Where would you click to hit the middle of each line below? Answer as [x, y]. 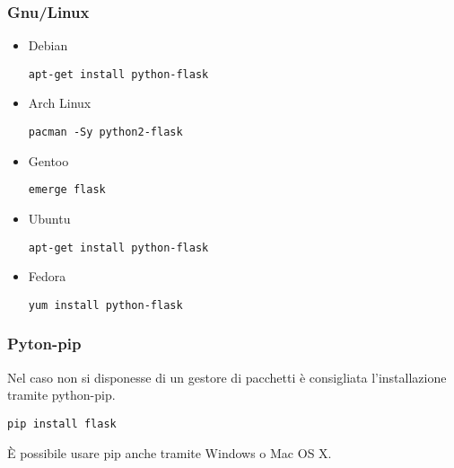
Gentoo [48, 160]
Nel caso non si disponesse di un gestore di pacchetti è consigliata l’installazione [227, 377]
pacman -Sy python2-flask [105, 132]
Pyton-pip [44, 344]
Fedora [47, 276]
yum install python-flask [105, 305]
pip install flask [62, 424]
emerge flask [67, 190]
